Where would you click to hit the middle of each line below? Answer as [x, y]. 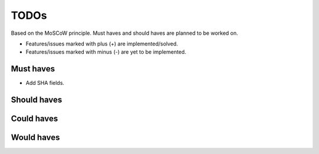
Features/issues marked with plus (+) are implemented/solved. [102, 44]
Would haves [35, 138]
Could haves [35, 119]
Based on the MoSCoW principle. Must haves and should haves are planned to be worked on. [125, 33]
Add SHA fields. [45, 83]
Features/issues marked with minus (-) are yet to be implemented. [106, 52]
